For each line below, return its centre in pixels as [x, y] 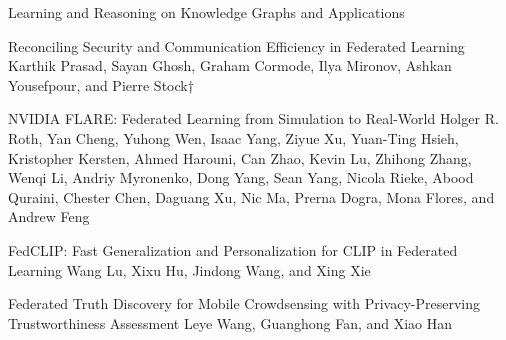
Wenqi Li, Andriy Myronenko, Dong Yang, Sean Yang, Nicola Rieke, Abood [241, 177]
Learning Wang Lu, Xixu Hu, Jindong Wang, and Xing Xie [189, 269]
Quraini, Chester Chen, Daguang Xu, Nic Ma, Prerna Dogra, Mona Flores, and [251, 196]
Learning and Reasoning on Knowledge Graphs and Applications [206, 12]
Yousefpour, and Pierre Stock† [101, 84]
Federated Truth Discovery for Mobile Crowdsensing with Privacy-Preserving [244, 303]
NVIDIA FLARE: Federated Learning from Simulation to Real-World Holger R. [253, 118]
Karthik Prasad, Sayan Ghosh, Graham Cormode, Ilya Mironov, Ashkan [230, 65]
